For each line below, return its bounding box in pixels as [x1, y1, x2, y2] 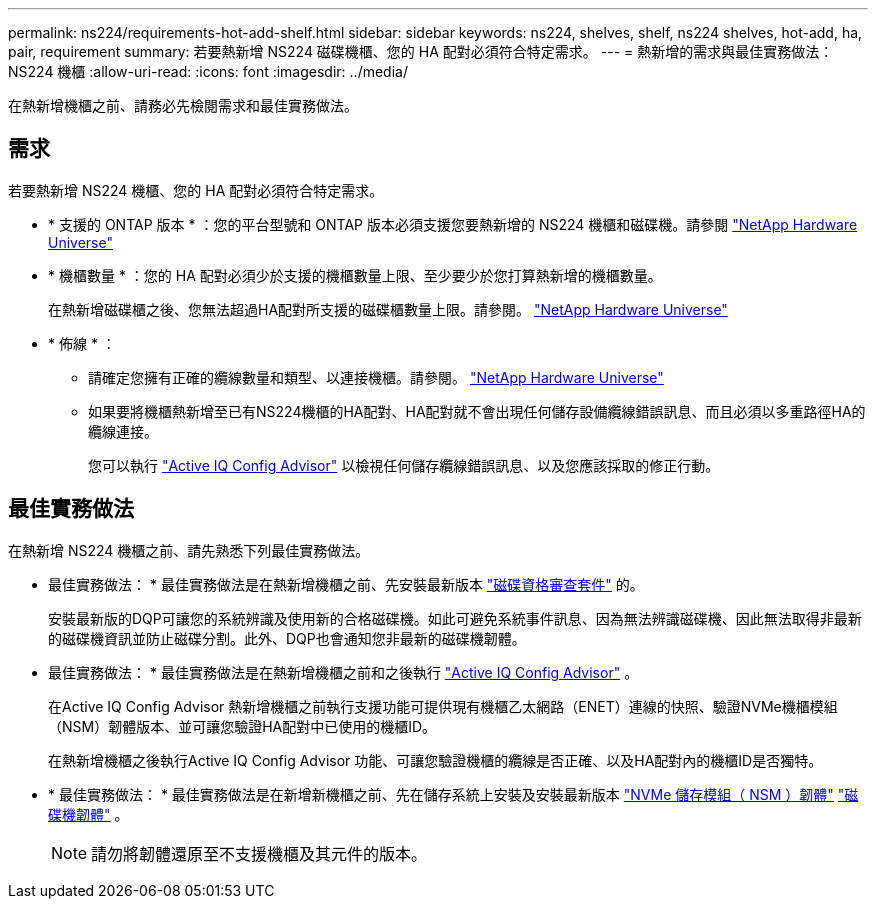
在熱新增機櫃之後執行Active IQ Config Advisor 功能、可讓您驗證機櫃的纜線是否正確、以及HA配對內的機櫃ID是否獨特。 [48, 751, 823, 769]
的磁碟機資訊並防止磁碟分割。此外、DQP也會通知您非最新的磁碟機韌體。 [48, 629, 526, 647]
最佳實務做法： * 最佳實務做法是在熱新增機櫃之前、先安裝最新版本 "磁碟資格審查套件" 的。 [48, 575, 644, 593]
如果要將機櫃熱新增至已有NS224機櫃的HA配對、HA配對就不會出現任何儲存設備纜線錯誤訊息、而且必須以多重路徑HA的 [88, 402, 866, 420]
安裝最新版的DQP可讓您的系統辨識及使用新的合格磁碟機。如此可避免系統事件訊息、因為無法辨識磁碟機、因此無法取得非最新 [48, 609, 862, 627]
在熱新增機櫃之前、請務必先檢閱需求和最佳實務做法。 [8, 97, 358, 114]
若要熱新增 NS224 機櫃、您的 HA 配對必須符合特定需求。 [8, 181, 384, 199]
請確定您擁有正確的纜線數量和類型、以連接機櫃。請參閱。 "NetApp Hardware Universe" [88, 368, 664, 386]
